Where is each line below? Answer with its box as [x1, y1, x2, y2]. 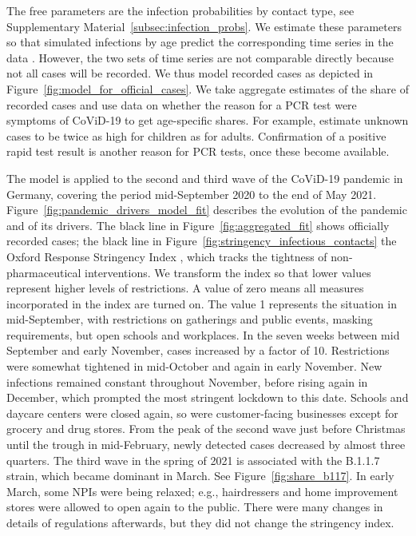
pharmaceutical [6, 264, 81, 280]
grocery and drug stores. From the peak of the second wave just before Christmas [6, 420, 406, 437]
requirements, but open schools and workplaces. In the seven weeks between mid [6, 326, 400, 343]
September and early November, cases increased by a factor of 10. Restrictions [6, 342, 390, 359]
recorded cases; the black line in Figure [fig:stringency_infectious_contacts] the [6, 232, 397, 249]
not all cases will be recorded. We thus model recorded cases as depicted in [6, 65, 374, 81]
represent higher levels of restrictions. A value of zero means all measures [6, 280, 364, 296]
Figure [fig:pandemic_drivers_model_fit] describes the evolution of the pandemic [6, 201, 407, 218]
